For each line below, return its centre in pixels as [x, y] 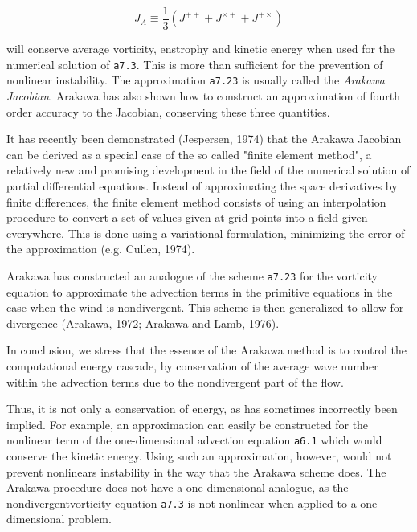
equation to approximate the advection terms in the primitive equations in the [200, 291]
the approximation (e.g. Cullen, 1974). [101, 249]
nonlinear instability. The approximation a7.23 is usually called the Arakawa [196, 80]
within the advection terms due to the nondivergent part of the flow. [175, 381]
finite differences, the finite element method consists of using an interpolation [196, 201]
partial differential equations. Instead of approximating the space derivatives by [202, 185]
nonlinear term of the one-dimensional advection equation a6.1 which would [194, 440]
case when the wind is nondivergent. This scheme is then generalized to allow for [205, 307]
